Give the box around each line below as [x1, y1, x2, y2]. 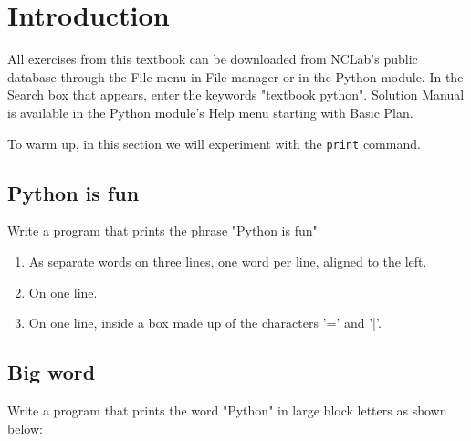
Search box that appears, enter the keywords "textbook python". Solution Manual [7, 85, 465, 104]
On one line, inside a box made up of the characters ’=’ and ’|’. [28, 313, 382, 332]
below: [7, 418, 43, 437]
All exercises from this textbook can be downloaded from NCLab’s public [7, 49, 418, 68]
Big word [7, 358, 96, 386]
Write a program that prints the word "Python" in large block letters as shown [7, 400, 447, 419]
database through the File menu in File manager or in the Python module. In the [7, 67, 464, 86]
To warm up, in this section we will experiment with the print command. [7, 133, 421, 152]
